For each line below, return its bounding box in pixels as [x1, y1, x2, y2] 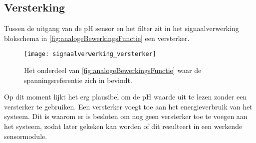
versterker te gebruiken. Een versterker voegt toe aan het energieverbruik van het [4, 101, 253, 111]
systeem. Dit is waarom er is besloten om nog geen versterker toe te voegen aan [4, 111, 248, 121]
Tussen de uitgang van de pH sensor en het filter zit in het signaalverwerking [4, 23, 239, 33]
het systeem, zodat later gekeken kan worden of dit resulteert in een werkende [4, 121, 243, 131]
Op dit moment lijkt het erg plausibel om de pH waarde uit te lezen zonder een [4, 91, 247, 102]
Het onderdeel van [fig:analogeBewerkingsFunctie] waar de [24, 65, 202, 75]
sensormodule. [4, 130, 47, 141]
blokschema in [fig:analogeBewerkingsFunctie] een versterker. [4, 32, 190, 43]
